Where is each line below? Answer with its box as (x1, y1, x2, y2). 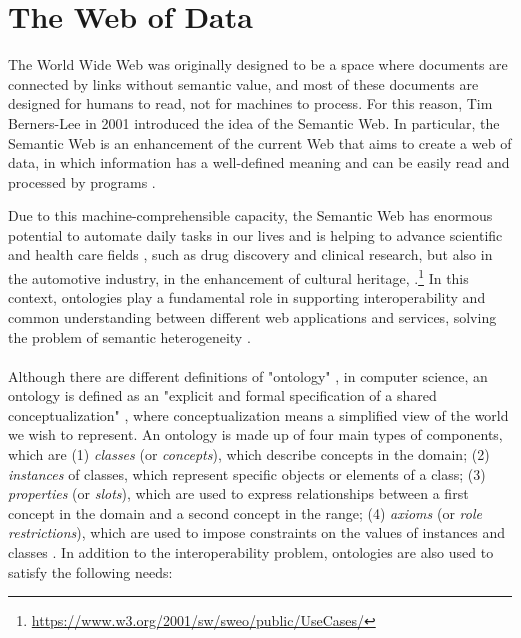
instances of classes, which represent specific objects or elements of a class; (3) (8, 463, 486, 484)
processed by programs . (8, 171, 156, 192)
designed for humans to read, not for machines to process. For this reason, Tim (8, 93, 493, 114)
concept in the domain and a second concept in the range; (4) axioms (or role (8, 502, 482, 523)
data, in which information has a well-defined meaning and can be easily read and (8, 152, 510, 173)
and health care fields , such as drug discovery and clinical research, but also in (8, 244, 493, 265)
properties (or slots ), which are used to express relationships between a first (8, 483, 469, 504)
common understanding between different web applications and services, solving (8, 306, 497, 327)
